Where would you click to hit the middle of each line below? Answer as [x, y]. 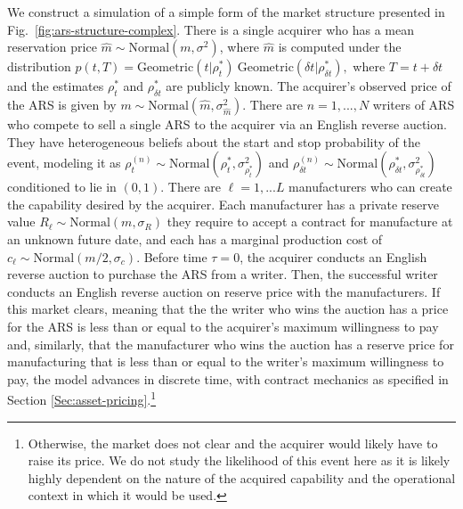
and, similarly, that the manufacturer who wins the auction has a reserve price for [231, 344]
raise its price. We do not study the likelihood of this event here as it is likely [239, 460]
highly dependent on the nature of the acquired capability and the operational [242, 477]
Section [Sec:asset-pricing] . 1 [82, 398]
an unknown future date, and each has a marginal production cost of [195, 238]
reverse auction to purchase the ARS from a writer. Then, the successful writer [223, 274]
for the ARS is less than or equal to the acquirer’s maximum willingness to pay [223, 326]
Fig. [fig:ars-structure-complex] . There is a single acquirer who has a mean [211, 29]
